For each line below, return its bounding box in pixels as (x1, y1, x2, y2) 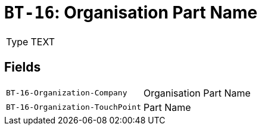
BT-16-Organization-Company (6, 88, 127, 98)
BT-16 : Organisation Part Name (4, 2, 258, 23)
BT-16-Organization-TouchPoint (6, 103, 141, 112)
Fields (4, 60, 41, 75)
